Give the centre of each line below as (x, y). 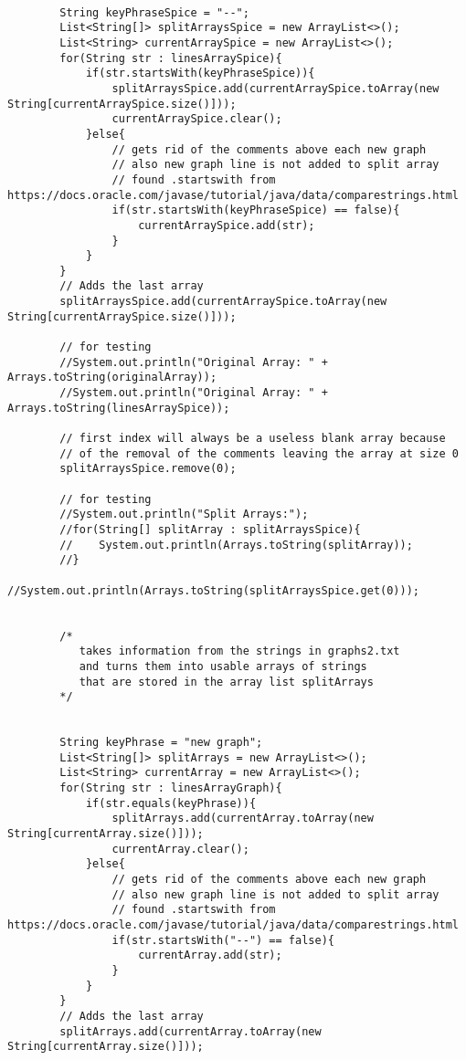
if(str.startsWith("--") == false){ (223, 940)
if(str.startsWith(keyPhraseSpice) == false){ (256, 210)
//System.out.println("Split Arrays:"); (184, 514)
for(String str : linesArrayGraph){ (171, 788)
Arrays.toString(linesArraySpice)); (119, 408)
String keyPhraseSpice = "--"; (154, 12)
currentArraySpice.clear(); (197, 119)
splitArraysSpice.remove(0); (148, 469)
